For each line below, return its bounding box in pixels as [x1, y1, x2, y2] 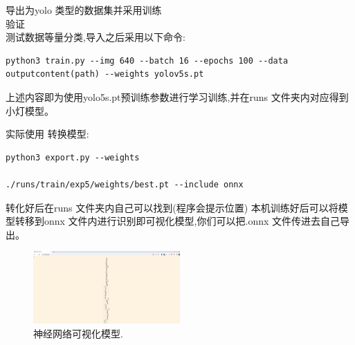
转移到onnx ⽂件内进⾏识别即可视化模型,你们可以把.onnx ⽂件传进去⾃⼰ [15, 214, 340, 228]
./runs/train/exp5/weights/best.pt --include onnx [6, 179, 244, 189]
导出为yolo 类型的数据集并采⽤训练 [6, 3, 162, 17]
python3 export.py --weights [6, 152, 140, 162]
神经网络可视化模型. [33, 326, 123, 340]
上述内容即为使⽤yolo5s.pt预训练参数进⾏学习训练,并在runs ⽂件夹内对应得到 [6, 89, 349, 104]
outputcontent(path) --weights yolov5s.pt [6, 69, 204, 80]
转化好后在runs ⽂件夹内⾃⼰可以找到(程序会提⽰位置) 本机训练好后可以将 [6, 200, 338, 214]
